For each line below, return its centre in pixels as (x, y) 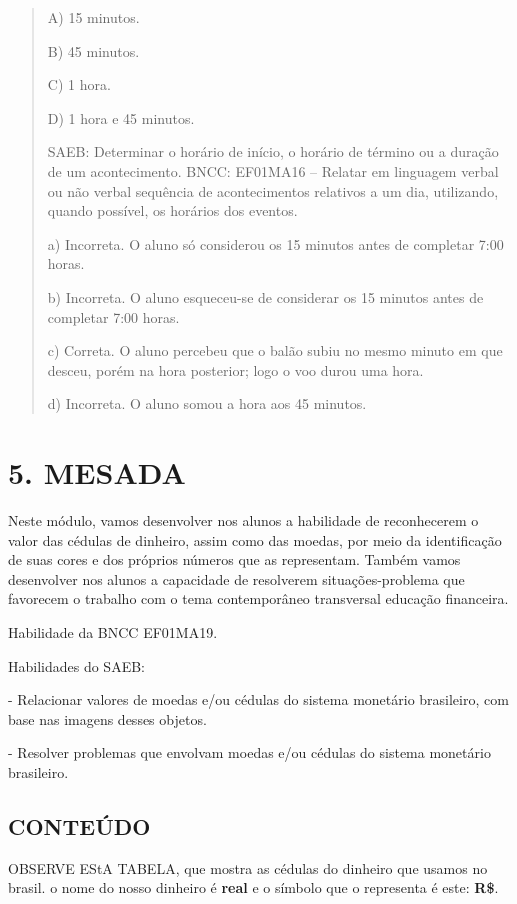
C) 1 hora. (79, 84)
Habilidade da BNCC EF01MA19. (113, 632)
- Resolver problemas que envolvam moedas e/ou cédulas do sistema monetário (249, 752)
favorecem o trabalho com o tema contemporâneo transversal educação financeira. (258, 598)
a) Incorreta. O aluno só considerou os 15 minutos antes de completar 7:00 (275, 243)
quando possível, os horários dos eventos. (172, 210)
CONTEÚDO (79, 825)
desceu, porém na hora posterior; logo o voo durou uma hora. (235, 369)
